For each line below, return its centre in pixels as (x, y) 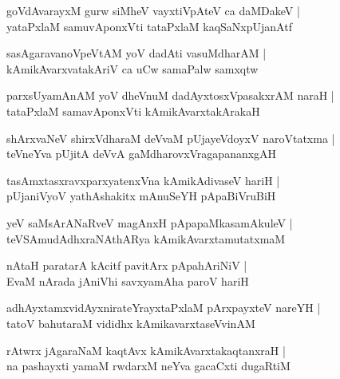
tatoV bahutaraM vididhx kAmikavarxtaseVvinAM (131, 323)
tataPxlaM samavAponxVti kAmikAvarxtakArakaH (133, 111)
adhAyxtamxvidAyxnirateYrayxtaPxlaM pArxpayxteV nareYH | (164, 308)
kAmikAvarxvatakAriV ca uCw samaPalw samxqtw (132, 68)
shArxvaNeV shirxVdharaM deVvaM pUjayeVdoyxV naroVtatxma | (171, 138)
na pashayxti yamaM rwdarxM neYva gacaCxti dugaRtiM (148, 366)
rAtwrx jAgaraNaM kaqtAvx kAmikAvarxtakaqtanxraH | (146, 350)
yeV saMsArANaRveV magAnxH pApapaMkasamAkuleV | (150, 222)
